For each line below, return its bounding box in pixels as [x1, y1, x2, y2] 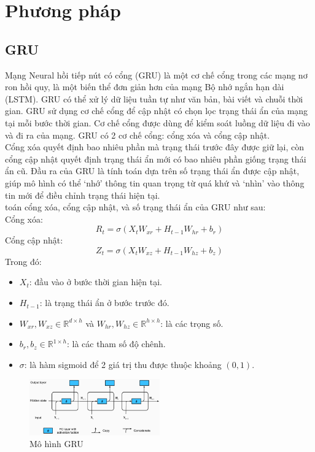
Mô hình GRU [29, 437, 84, 450]
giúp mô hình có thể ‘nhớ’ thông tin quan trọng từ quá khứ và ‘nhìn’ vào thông [5, 176, 305, 189]
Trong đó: [5, 255, 42, 267]
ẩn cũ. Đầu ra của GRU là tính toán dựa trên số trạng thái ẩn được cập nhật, [5, 164, 300, 177]
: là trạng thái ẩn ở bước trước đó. [39, 296, 169, 309]
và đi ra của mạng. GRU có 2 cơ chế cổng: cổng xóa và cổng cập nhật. [5, 128, 270, 141]
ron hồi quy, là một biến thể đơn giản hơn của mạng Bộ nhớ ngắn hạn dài [5, 80, 284, 93]
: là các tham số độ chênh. [66, 337, 166, 350]
